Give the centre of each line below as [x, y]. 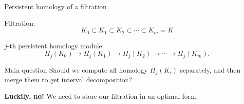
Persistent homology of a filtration [56, 6]
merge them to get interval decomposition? [68, 80]
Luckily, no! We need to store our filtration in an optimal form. [101, 96]
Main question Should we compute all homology [76, 69]
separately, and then [210, 69]
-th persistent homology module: [56, 45]
